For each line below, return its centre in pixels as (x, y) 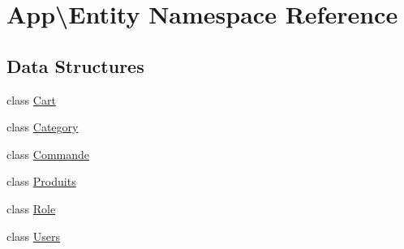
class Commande (48, 154)
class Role (31, 208)
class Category (43, 127)
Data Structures (75, 65)
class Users (34, 236)
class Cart (31, 99)
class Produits (41, 181)
